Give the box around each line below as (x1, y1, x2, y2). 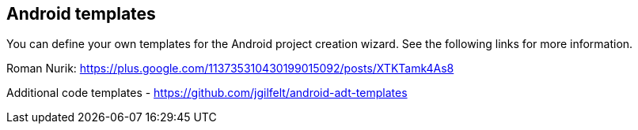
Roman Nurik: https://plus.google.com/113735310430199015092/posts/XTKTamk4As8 (6, 61, 454, 76)
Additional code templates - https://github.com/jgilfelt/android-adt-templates (6, 86, 408, 100)
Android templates (6, 4, 156, 24)
